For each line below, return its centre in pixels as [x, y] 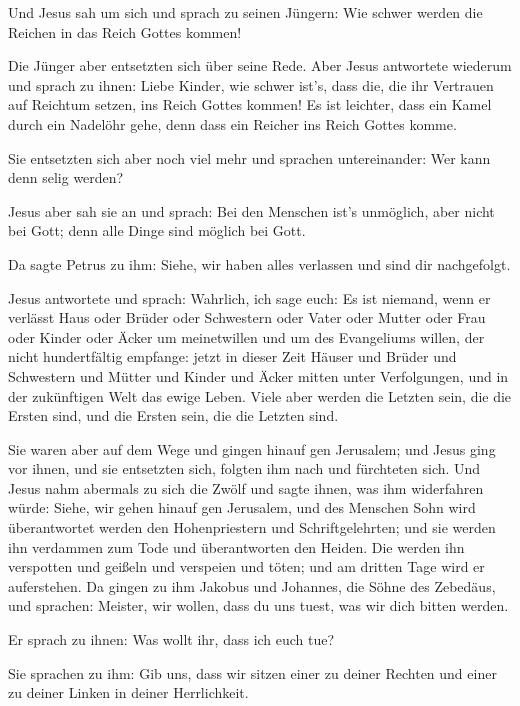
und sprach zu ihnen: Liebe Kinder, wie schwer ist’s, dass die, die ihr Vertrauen [251, 84]
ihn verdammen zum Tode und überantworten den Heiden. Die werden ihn [236, 546]
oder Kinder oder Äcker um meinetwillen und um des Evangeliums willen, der [246, 336]
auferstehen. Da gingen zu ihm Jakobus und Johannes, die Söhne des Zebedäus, [252, 585]
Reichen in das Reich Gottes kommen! [125, 31]
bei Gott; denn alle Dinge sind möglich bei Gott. [157, 230]
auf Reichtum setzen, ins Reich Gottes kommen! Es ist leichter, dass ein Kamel [250, 104]
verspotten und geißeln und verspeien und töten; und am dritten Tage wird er [246, 566]
